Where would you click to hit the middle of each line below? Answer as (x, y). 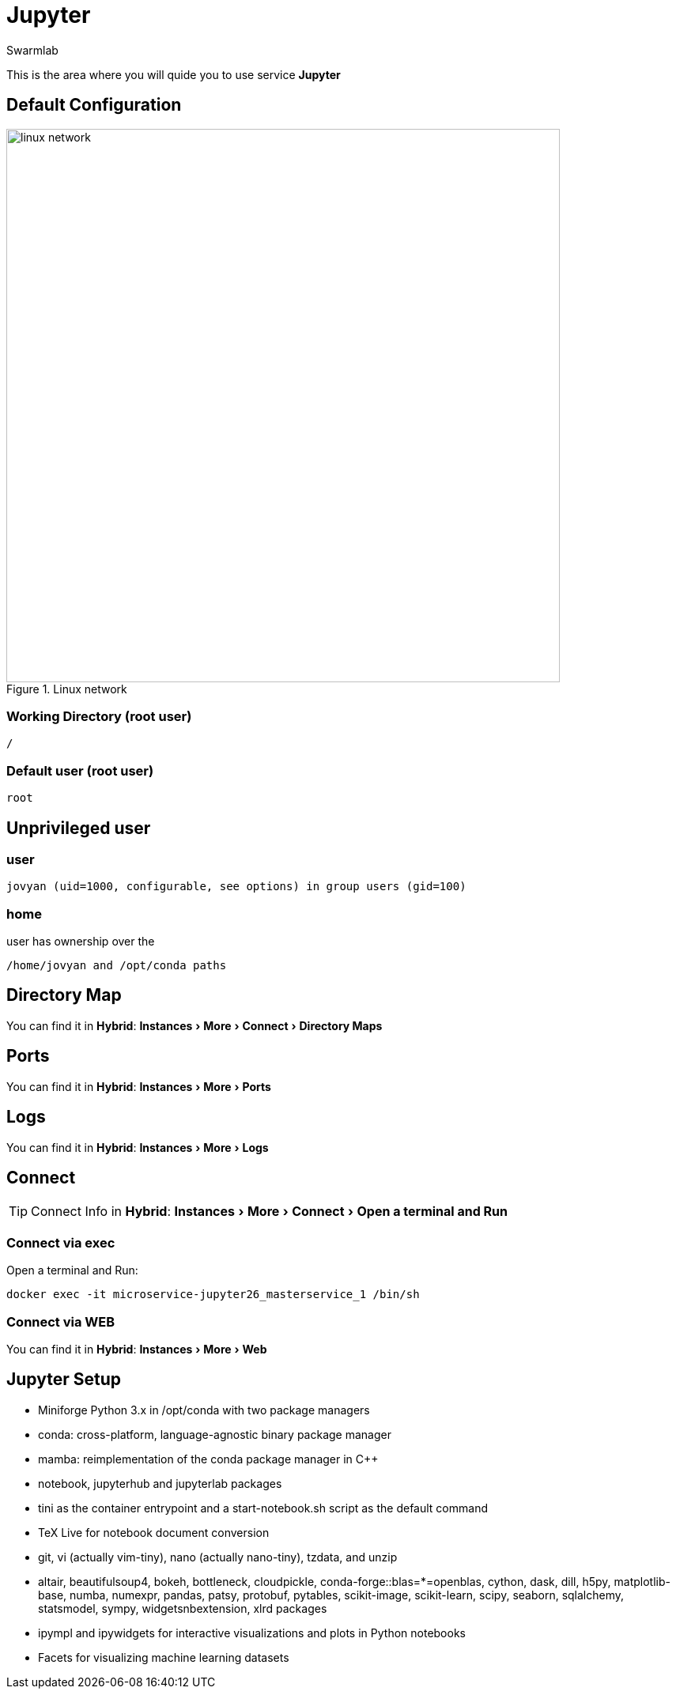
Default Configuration (94, 105)
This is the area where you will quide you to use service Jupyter (174, 74)
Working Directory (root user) (99, 716)
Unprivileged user (79, 828)
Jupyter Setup (64, 1380)
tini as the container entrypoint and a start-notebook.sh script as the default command (263, 1508)
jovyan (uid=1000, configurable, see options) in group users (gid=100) (236, 887)
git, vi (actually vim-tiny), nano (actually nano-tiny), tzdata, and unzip (218, 1557)
